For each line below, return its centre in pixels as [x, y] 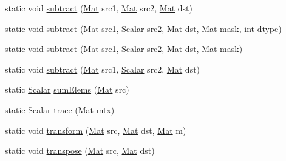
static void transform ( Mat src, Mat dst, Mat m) [96, 130]
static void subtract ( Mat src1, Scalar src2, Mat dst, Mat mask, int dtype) [143, 28]
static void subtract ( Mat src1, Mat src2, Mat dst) [99, 8]
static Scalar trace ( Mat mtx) [60, 109]
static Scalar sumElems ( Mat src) [67, 89]
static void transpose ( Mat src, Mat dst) [80, 150]
